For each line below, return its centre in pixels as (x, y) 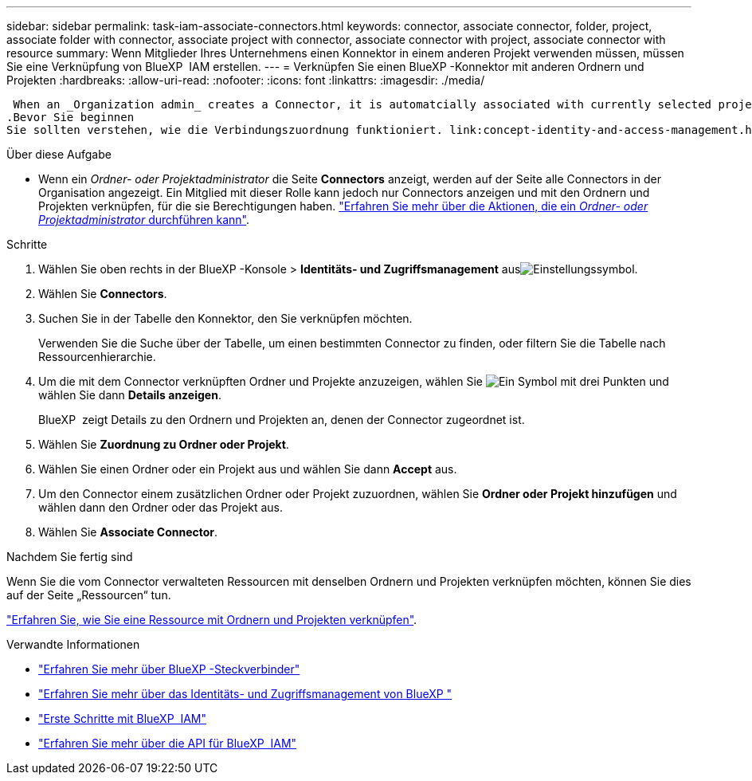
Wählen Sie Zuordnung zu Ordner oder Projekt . (164, 444)
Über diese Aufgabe (59, 154)
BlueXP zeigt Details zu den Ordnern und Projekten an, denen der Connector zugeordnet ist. (282, 420)
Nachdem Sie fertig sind (70, 557)
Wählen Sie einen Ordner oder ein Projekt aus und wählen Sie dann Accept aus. (248, 469)
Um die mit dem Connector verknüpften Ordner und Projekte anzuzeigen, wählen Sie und (354, 381)
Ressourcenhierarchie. (97, 357)
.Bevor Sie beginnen (70, 117)
